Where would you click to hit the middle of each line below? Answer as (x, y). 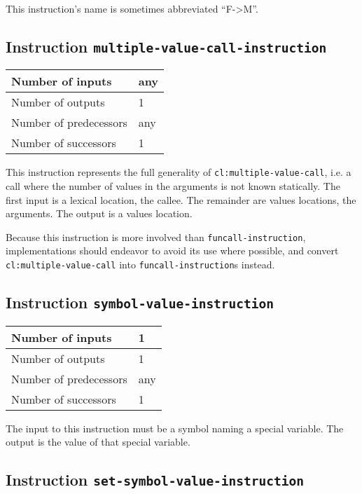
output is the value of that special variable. (98, 442)
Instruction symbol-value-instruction (140, 302)
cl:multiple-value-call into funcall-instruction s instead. (140, 265)
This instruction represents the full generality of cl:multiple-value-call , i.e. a (179, 172)
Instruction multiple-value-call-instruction (166, 46)
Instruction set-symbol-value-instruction (155, 480)
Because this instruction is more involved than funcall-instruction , (156, 236)
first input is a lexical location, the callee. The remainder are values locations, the (181, 199)
